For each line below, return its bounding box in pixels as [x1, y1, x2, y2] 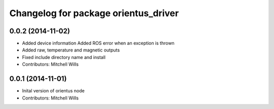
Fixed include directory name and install [22, 54, 106, 60]
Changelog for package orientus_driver [9, 8, 179, 19]
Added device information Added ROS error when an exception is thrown [22, 40, 175, 46]
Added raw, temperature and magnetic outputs [22, 47, 120, 53]
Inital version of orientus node [22, 88, 85, 94]
